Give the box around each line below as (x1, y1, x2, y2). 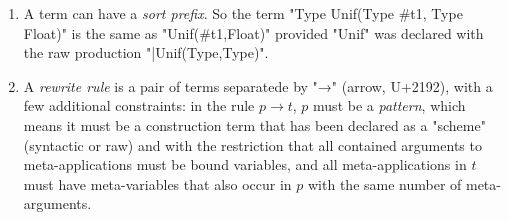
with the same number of (308, 173, 462, 194)
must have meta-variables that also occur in (23, 173, 292, 194)
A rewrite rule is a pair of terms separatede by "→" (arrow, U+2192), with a (23, 75, 493, 96)
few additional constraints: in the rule (23, 95, 255, 116)
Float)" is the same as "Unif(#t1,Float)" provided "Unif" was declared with (23, 22, 484, 43)
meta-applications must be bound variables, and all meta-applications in (23, 154, 467, 175)
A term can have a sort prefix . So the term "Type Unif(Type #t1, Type (23, 3, 463, 23)
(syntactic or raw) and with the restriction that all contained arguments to (23, 134, 482, 155)
